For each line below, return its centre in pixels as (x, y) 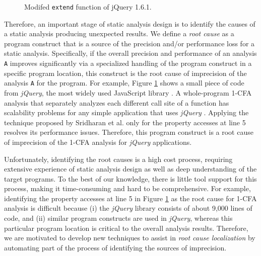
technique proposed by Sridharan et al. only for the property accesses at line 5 (125, 122)
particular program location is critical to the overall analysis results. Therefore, (126, 228)
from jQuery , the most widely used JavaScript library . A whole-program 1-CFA (128, 92)
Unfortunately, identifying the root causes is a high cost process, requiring (118, 159)
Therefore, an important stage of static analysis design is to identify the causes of (130, 23)
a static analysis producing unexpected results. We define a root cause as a (119, 33)
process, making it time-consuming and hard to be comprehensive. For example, (127, 188)
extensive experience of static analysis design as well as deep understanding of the (130, 169)
